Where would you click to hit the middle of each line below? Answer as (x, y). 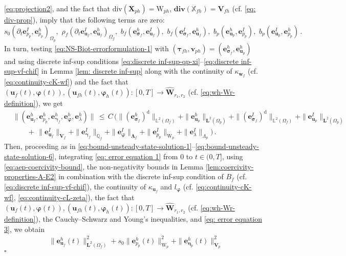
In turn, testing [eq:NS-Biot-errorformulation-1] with (86, 48)
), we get (49, 103)
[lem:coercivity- (230, 166)
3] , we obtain (24, 229)
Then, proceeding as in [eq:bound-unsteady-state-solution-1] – (100, 146)
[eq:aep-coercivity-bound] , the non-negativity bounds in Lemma (104, 166)
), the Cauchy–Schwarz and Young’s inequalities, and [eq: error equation (149, 219)
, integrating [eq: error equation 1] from (116, 156)
